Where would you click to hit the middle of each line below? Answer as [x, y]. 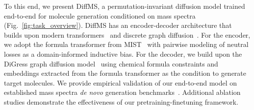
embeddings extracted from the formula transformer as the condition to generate [125, 73]
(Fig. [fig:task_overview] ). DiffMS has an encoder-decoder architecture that [118, 25]
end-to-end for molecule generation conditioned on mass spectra [100, 15]
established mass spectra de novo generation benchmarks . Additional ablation [122, 92]
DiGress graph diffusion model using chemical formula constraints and [111, 63]
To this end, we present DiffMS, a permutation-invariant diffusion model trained [125, 6]
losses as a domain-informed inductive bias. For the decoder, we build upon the [123, 54]
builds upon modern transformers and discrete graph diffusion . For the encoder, [127, 34]
